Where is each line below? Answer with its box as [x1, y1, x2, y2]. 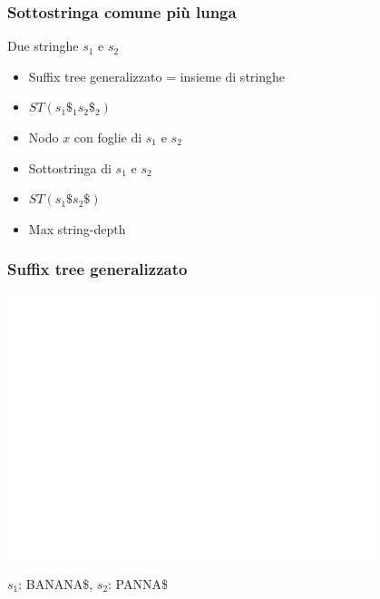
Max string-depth [28, 219, 126, 238]
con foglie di [73, 128, 142, 146]
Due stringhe [7, 36, 79, 55]
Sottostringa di [28, 158, 112, 177]
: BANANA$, [18, 574, 93, 593]
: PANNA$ [108, 574, 168, 593]
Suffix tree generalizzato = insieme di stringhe [28, 66, 285, 85]
